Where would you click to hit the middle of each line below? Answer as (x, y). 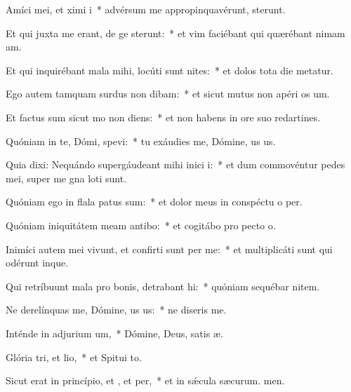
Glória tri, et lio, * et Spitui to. (74, 357)
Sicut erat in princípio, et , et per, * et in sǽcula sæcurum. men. (145, 380)
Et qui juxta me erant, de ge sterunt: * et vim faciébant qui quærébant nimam (175, 33)
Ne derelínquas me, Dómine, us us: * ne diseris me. (116, 310)
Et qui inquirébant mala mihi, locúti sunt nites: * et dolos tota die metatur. (170, 70)
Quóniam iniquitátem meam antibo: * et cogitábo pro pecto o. (141, 225)
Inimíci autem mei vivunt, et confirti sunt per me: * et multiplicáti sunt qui (169, 249)
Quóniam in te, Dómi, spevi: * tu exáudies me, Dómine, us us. (141, 141)
